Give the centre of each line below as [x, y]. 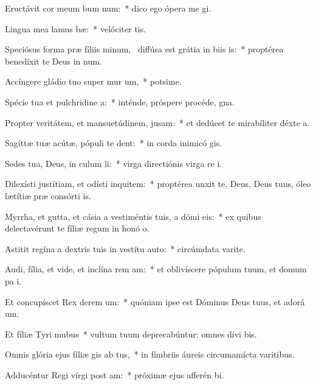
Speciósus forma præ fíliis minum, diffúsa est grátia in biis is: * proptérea [144, 49]
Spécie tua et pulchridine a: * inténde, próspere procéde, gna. [120, 101]
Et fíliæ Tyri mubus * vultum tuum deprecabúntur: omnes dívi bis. [131, 334]
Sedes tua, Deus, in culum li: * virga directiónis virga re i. [114, 163]
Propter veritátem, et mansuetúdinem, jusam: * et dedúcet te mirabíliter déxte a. [157, 122]
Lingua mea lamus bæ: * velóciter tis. [76, 28]
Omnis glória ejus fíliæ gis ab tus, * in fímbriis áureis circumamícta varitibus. [150, 354]
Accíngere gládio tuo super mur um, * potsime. [93, 81]
